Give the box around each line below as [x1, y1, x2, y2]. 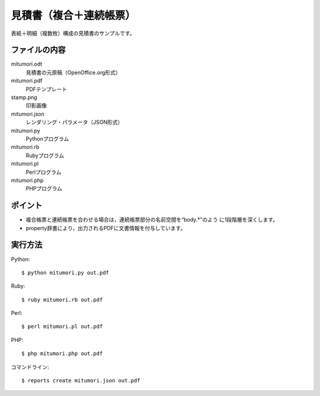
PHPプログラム [25, 185, 62, 192]
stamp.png [11, 94, 38, 101]
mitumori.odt [11, 60, 43, 68]
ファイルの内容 [11, 45, 66, 55]
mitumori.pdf [11, 77, 43, 84]
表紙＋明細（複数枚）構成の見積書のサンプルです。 [11, 30, 136, 37]
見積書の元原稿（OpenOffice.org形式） [25, 69, 121, 76]
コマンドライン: [11, 363, 50, 371]
